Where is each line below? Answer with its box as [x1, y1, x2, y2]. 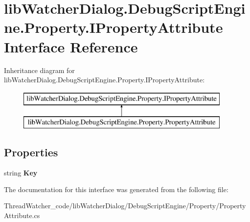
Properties [4, 145, 58, 160]
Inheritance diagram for [4, 65, 75, 75]
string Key [4, 168, 38, 178]
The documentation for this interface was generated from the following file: [4, 184, 228, 194]
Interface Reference [4, 36, 138, 56]
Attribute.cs [4, 210, 40, 220]
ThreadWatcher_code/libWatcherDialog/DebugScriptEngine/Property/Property [4, 200, 246, 211]
